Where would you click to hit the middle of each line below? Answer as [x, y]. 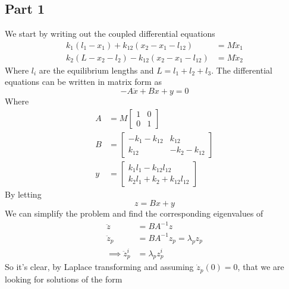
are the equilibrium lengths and [96, 70]
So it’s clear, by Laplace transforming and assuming [99, 267]
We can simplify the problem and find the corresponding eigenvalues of [134, 213]
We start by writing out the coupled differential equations [110, 34]
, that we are [261, 267]
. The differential [242, 70]
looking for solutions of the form [64, 279]
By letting [23, 194]
